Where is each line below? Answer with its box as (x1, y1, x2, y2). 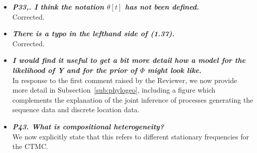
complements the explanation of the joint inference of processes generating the (12, 94, 253, 105)
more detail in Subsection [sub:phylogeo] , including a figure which (12, 85, 216, 95)
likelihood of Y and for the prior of (12, 64, 138, 75)
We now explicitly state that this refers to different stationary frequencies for (12, 131, 249, 141)
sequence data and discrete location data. (12, 104, 140, 115)
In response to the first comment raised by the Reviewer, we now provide (12, 74, 237, 85)
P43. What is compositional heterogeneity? (12, 121, 164, 131)
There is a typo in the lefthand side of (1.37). (12, 28, 175, 39)
